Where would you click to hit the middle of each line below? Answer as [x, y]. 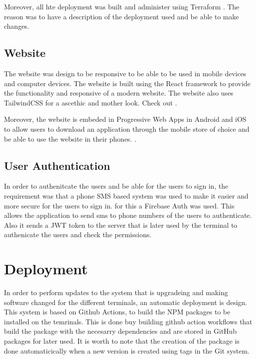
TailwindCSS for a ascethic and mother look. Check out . [91, 102]
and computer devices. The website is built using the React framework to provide [127, 83]
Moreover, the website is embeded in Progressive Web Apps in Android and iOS [125, 119]
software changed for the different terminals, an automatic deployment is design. [126, 302]
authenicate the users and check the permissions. [78, 234]
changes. [17, 26]
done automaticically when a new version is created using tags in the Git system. [127, 350]
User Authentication [57, 165]
